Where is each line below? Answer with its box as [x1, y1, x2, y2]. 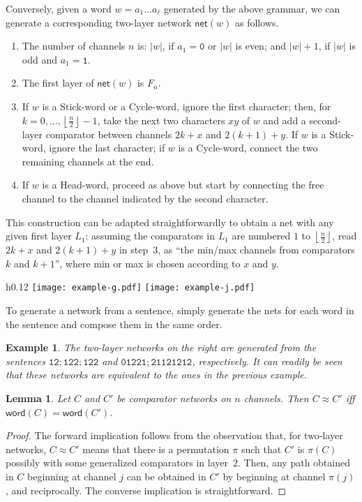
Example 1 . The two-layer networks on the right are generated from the [6, 340, 317, 355]
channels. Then [243, 390, 309, 405]
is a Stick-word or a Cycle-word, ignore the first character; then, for [42, 98, 331, 113]
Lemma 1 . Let [6, 390, 70, 405]
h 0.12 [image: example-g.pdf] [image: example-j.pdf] [6, 279, 255, 294]
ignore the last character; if [49, 140, 165, 155]
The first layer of [22, 75, 94, 90]
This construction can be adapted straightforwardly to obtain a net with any [6, 214, 334, 229]
